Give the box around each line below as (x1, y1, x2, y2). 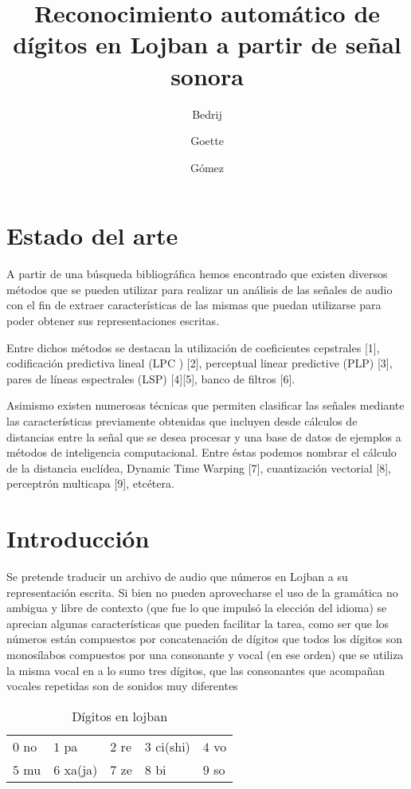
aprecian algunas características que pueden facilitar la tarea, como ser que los (6, 614, 389, 631)
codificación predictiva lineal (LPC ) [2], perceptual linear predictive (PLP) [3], (6, 355, 393, 371)
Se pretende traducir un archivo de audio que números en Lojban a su (6, 568, 348, 585)
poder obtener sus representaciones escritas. (6, 312, 220, 328)
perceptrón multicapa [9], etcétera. (6, 475, 174, 492)
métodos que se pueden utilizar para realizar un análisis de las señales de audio (6, 281, 393, 297)
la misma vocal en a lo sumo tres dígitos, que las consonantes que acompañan (6, 661, 385, 678)
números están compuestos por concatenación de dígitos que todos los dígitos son (6, 630, 402, 647)
